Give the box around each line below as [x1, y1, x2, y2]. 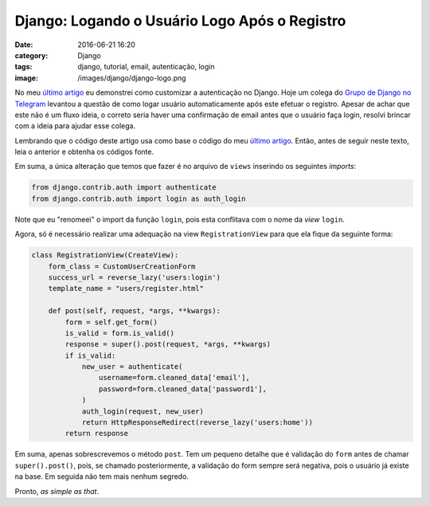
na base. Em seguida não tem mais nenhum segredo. [14, 472, 189, 481]
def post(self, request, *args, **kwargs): [48, 307, 221, 316]
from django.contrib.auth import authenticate [31, 183, 217, 192]
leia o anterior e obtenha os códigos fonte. [14, 147, 154, 157]
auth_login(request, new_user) [81, 406, 205, 416]
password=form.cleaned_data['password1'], [98, 384, 267, 394]
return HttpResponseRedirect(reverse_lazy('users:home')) [81, 418, 314, 427]
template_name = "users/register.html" [48, 284, 205, 293]
